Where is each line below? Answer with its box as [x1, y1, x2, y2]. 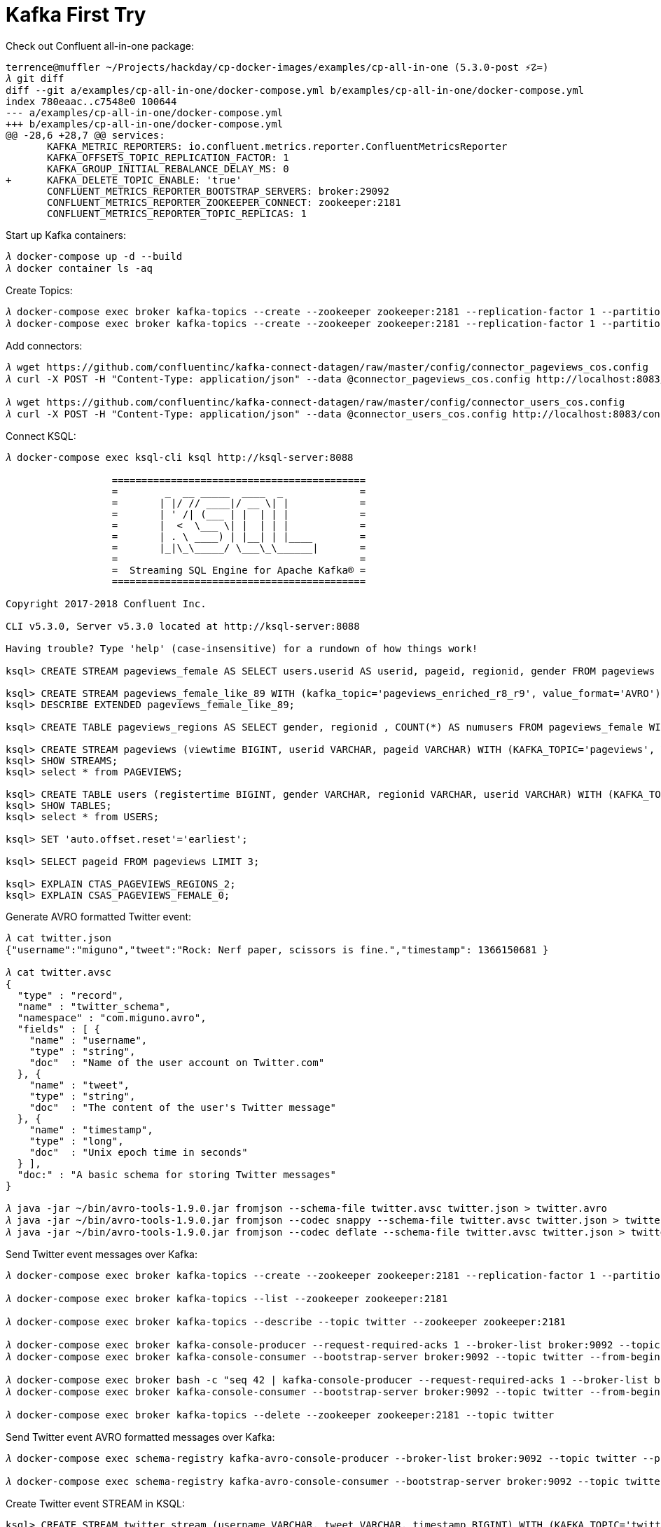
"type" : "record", [17, 989, 124, 1001]
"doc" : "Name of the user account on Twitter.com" [29, 1056, 325, 1068]
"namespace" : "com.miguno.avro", [17, 1011, 207, 1023]
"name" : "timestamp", [29, 1124, 153, 1135]
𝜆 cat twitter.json [6, 932, 111, 944]
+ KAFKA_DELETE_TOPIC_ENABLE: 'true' [6, 174, 242, 186]
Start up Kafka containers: [6, 228, 126, 241]
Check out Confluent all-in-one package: [6, 39, 195, 52]
